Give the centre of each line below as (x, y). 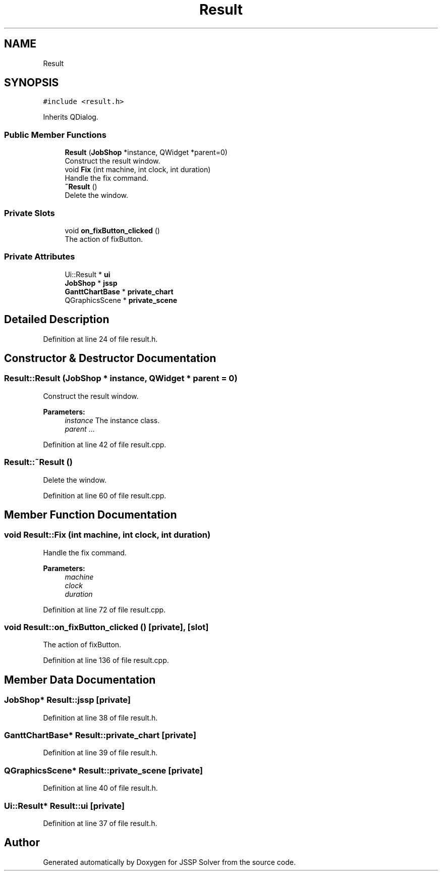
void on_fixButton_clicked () (112, 230)
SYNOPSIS (32, 83)
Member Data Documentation (80, 680)
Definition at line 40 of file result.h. (100, 788)
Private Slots (30, 213)
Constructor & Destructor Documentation (110, 358)
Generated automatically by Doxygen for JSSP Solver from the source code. (170, 862)
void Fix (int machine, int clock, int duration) (138, 170)
